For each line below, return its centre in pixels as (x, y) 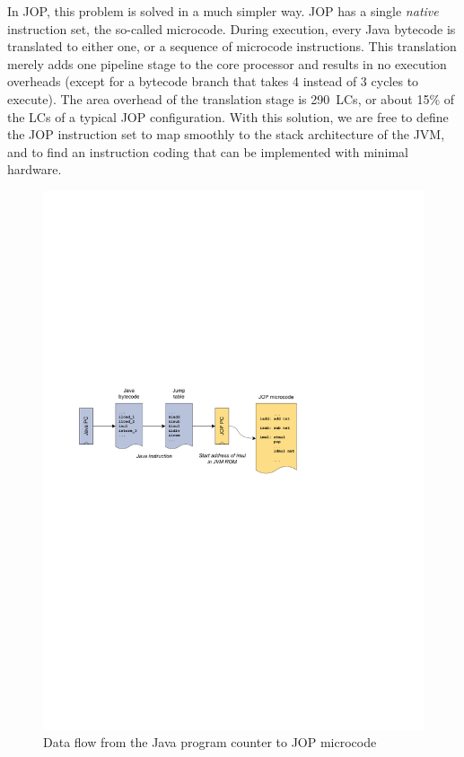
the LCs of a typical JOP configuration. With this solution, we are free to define (228, 116)
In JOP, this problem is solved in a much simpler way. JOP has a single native (223, 11)
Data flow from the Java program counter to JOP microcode (210, 742)
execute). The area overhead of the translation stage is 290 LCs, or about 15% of (231, 98)
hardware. (35, 169)
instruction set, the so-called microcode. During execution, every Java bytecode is (232, 28)
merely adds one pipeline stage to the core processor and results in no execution (227, 63)
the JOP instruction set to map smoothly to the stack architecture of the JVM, (226, 134)
